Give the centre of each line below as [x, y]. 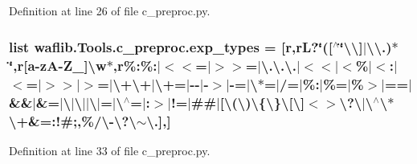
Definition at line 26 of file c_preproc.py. [110, 10]
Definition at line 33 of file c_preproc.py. [110, 150]
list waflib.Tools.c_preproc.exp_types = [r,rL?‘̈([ [171, 46]
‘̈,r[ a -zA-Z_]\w [58, 65]
